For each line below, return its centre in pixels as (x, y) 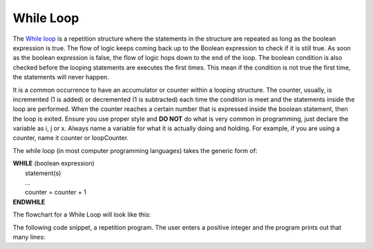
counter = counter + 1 (56, 192)
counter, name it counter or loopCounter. (71, 138)
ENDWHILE (29, 202)
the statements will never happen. (61, 77)
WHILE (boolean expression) (54, 163)
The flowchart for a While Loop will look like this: (82, 215)
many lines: (29, 237)
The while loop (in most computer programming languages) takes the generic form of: (135, 150)
